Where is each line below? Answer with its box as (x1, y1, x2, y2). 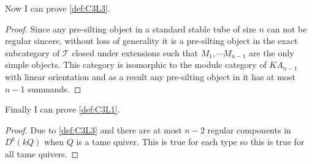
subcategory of (5, 46, 60, 59)
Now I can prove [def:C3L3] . (5, 2, 110, 14)
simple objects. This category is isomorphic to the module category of (5, 58, 267, 71)
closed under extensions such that (72, 46, 199, 59)
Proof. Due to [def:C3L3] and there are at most (5, 123, 182, 136)
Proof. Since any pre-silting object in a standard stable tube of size (5, 22, 256, 35)
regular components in (207, 123, 291, 136)
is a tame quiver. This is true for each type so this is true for (76, 135, 305, 148)
